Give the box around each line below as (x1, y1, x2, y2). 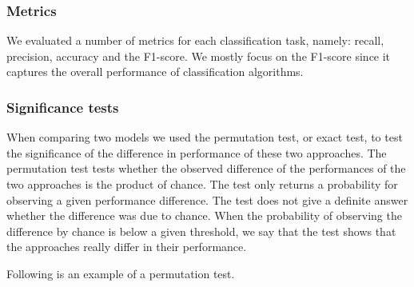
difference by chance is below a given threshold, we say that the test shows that (6, 222, 396, 239)
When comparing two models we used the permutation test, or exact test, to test (6, 129, 403, 145)
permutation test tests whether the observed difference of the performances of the (6, 160, 406, 177)
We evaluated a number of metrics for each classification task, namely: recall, (6, 32, 384, 49)
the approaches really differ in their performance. (6, 238, 247, 255)
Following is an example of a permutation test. (6, 265, 235, 281)
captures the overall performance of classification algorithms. (6, 63, 304, 80)
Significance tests (6, 97, 119, 117)
